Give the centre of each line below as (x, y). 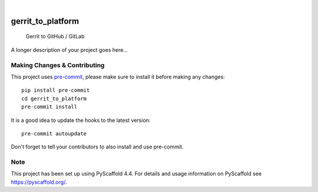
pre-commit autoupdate (54, 133)
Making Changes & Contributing (58, 65)
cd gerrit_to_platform (54, 98)
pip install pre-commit (56, 90)
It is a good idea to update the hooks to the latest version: (81, 120)
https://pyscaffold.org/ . (39, 182)
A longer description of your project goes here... (69, 49)
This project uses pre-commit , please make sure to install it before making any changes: (118, 77)
